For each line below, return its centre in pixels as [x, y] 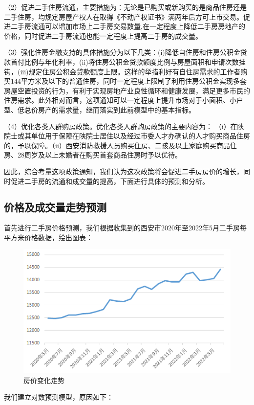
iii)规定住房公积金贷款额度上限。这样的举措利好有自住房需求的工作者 [130, 71]
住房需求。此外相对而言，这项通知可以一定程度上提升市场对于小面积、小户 [124, 100]
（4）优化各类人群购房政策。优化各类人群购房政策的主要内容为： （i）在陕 [124, 126]
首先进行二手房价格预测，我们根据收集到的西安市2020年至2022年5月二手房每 [125, 228]
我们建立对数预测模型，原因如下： [59, 396]
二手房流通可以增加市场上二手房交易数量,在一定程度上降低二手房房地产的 [128, 26]
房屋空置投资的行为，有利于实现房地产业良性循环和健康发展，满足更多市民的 [127, 90]
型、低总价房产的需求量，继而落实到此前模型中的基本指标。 [100, 109]
